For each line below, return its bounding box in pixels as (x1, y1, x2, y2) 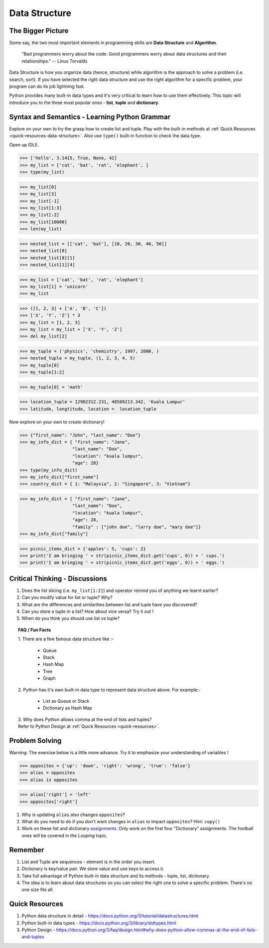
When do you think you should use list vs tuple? (21, 615, 120, 621)
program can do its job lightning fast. (9, 83, 85, 89)
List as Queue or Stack (43, 698, 90, 704)
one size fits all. (21, 887, 54, 893)
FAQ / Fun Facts (18, 627, 51, 633)
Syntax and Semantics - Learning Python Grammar (9, 112, 171, 121)
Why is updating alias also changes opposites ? (21, 812, 126, 818)
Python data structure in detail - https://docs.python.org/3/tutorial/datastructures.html (21, 913, 199, 919)
